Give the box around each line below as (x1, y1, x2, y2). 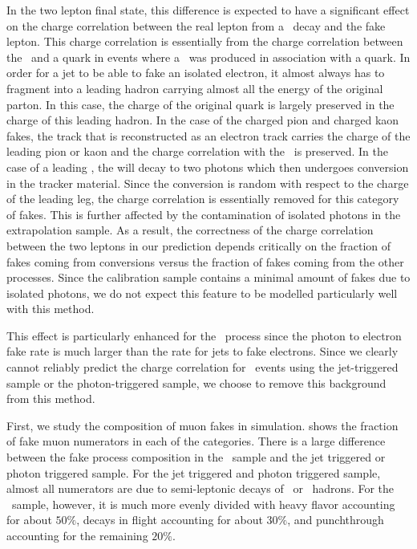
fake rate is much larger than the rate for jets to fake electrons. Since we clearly (6, 343, 399, 360)
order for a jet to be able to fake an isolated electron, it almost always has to (6, 64, 385, 81)
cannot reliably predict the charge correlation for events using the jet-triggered (6, 359, 399, 376)
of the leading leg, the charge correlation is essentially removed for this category (6, 190, 399, 207)
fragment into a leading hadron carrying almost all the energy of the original (6, 79, 383, 96)
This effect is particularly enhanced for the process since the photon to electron (6, 327, 402, 344)
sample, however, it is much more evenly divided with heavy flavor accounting (11, 495, 395, 512)
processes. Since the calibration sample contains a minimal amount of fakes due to (6, 269, 411, 286)
